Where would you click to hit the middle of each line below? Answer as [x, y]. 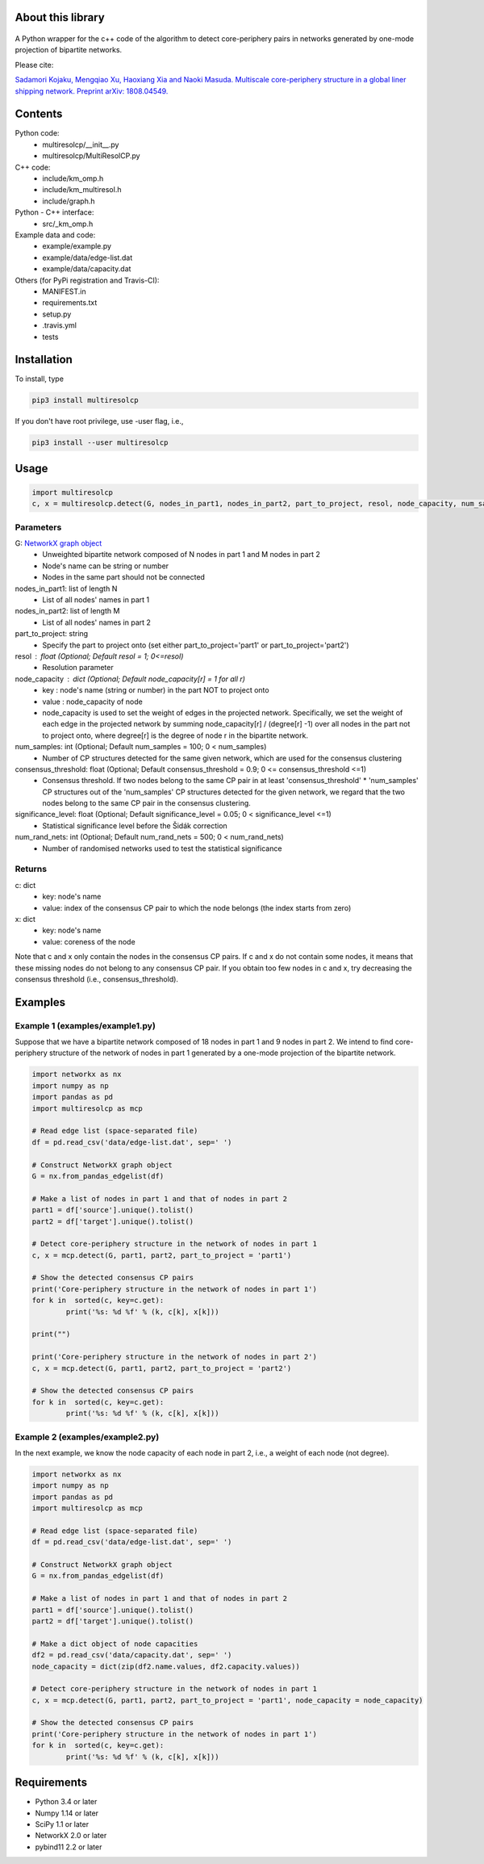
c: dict [25, 885]
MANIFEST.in [64, 291]
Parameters [38, 527]
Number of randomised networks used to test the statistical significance [162, 848]
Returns [31, 869]
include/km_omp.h [73, 178]
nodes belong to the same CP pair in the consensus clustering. [147, 803]
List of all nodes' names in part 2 [96, 622]
